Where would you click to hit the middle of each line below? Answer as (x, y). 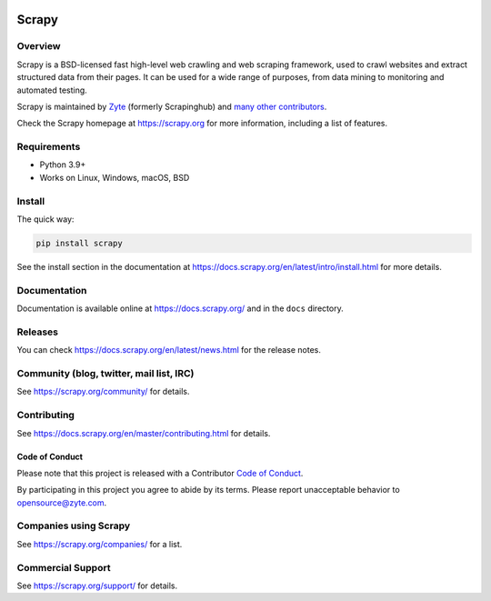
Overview (39, 46)
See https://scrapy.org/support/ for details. (97, 586)
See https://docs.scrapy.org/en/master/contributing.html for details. (144, 433)
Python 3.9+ (63, 165)
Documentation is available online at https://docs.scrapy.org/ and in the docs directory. (180, 308)
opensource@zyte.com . (62, 502)
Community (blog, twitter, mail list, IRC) (105, 374)
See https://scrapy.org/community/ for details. (103, 392)
